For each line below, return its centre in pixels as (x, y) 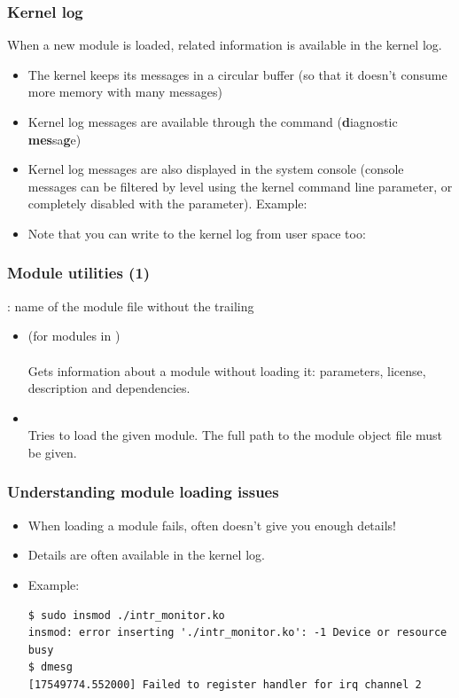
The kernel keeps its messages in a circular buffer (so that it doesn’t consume (237, 74)
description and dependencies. (109, 388)
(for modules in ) (74, 336)
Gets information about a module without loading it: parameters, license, (227, 370)
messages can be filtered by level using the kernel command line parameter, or (240, 186)
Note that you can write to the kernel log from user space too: (197, 233)
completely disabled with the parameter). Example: (167, 204)
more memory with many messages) (125, 92)
